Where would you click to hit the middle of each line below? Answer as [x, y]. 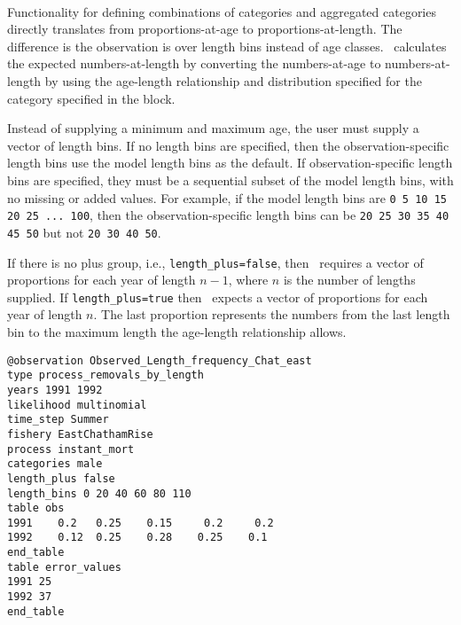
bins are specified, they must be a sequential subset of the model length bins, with [230, 180]
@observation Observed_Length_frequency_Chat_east [160, 360]
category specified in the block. [91, 98]
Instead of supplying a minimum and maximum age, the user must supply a [213, 128]
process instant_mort [71, 449]
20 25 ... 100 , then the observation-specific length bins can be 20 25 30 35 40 [228, 215]
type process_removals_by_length [105, 375]
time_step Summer [58, 420]
